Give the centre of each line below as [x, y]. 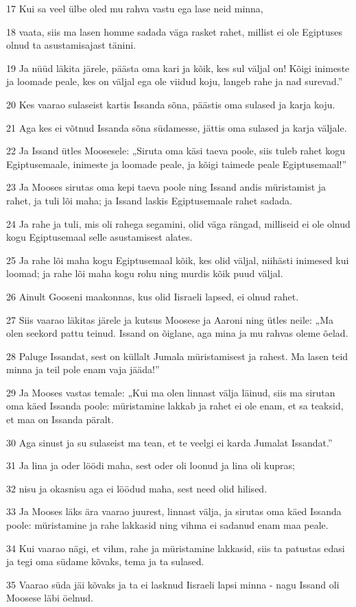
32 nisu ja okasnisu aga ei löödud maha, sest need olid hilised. [137, 488]
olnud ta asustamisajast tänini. [71, 45]
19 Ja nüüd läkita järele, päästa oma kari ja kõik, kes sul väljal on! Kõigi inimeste [178, 68]
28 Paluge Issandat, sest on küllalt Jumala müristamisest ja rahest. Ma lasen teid [177, 356]
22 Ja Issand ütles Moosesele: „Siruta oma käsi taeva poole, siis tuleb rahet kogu [176, 151]
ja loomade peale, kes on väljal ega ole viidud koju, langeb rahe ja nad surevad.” [175, 81]
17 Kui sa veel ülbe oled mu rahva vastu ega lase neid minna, [135, 8]
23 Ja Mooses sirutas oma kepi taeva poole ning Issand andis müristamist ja [166, 187]
